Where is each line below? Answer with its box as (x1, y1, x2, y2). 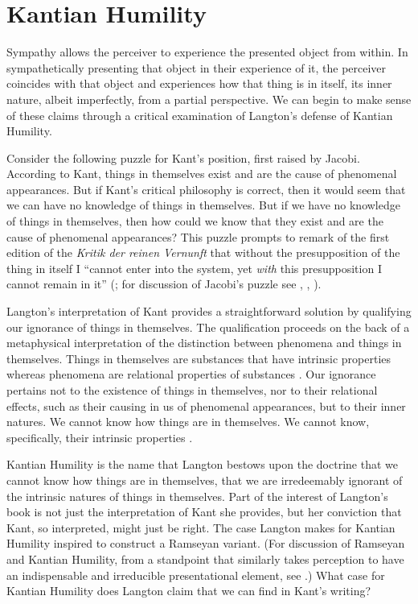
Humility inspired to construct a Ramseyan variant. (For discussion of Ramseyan (6, 535, 405, 552)
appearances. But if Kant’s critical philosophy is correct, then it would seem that (6, 180, 406, 197)
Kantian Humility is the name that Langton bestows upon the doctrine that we (6, 456, 398, 473)
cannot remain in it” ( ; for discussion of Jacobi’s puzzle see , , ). (6, 275, 322, 292)
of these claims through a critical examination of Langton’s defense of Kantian (6, 106, 393, 123)
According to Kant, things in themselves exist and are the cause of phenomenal (6, 165, 397, 182)
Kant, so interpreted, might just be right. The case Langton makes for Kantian (6, 519, 395, 536)
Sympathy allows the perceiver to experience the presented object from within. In (6, 43, 408, 60)
